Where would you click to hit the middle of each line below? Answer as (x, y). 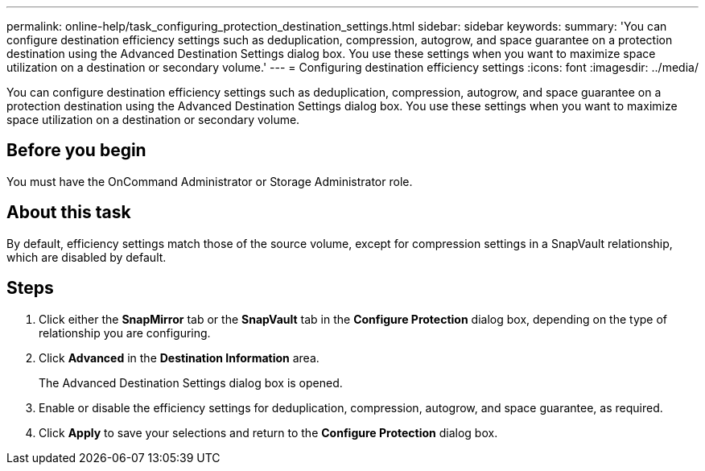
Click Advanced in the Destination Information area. (179, 357)
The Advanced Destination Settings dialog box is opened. (191, 382)
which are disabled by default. (87, 257)
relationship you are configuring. (125, 333)
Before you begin (76, 151)
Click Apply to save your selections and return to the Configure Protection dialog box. (268, 432)
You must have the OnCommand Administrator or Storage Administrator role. (210, 181)
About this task (69, 213)
